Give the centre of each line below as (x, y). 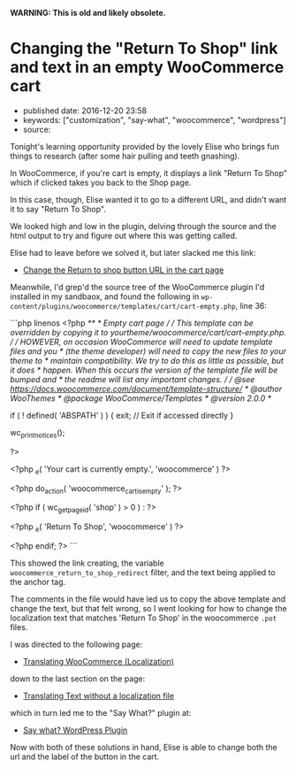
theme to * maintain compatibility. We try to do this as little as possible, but (147, 360)
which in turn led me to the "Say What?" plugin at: (101, 712)
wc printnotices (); (38, 433)
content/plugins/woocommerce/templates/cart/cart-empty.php (123, 306)
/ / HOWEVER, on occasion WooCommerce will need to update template (141, 342)
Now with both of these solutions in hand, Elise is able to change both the (144, 747)
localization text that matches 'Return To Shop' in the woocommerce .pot (144, 618)
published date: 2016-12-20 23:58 (85, 111)
